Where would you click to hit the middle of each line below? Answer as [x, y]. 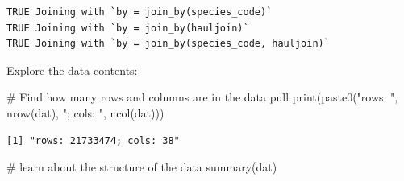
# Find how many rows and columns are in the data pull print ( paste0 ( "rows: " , [202, 97]
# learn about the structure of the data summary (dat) [142, 167]
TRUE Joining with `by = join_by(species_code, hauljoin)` [168, 44]
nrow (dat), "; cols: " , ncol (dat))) [85, 112]
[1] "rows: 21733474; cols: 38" [93, 140]
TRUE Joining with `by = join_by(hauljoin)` [128, 28]
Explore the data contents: [72, 70]
